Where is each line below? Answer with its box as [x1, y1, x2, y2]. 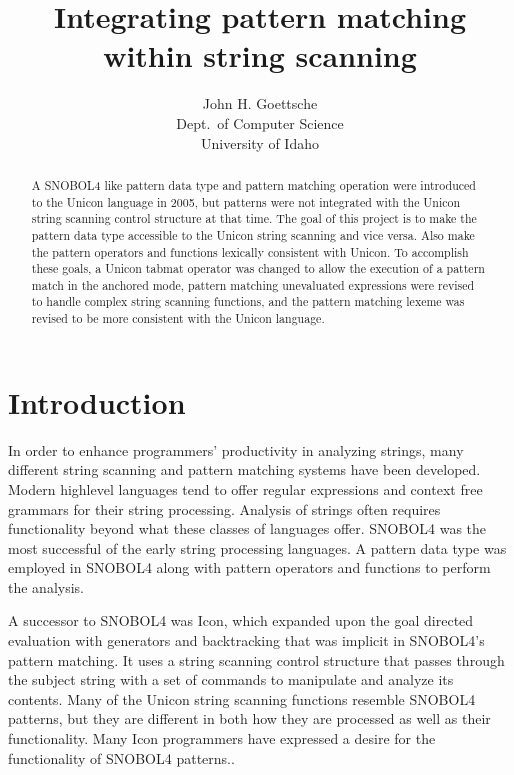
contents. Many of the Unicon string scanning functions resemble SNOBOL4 [8, 688, 476, 709]
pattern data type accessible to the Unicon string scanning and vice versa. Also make [31, 226, 475, 243]
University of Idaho [201, 132, 319, 153]
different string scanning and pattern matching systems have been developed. [8, 459, 481, 480]
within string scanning [103, 35, 417, 76]
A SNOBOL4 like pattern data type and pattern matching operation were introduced [31, 176, 476, 193]
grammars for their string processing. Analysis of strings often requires [8, 498, 441, 519]
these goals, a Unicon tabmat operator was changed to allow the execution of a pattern [31, 260, 485, 277]
